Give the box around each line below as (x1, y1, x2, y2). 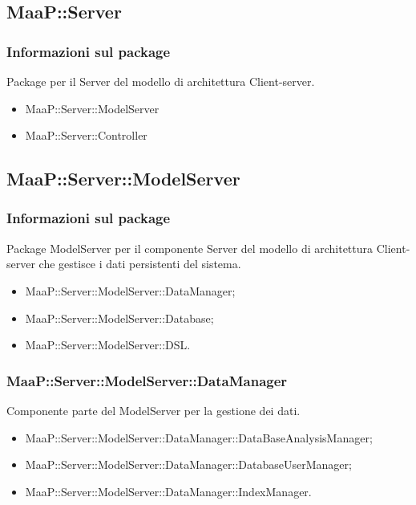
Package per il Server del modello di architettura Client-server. (6, 73, 315, 89)
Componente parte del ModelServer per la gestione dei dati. (6, 401, 301, 418)
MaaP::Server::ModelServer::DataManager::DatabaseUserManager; (25, 456, 352, 473)
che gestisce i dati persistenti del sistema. (38, 255, 241, 272)
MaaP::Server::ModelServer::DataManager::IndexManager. (25, 483, 312, 499)
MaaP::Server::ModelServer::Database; (25, 309, 214, 326)
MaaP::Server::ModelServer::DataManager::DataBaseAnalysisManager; (25, 429, 373, 446)
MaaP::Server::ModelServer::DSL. (25, 336, 191, 353)
